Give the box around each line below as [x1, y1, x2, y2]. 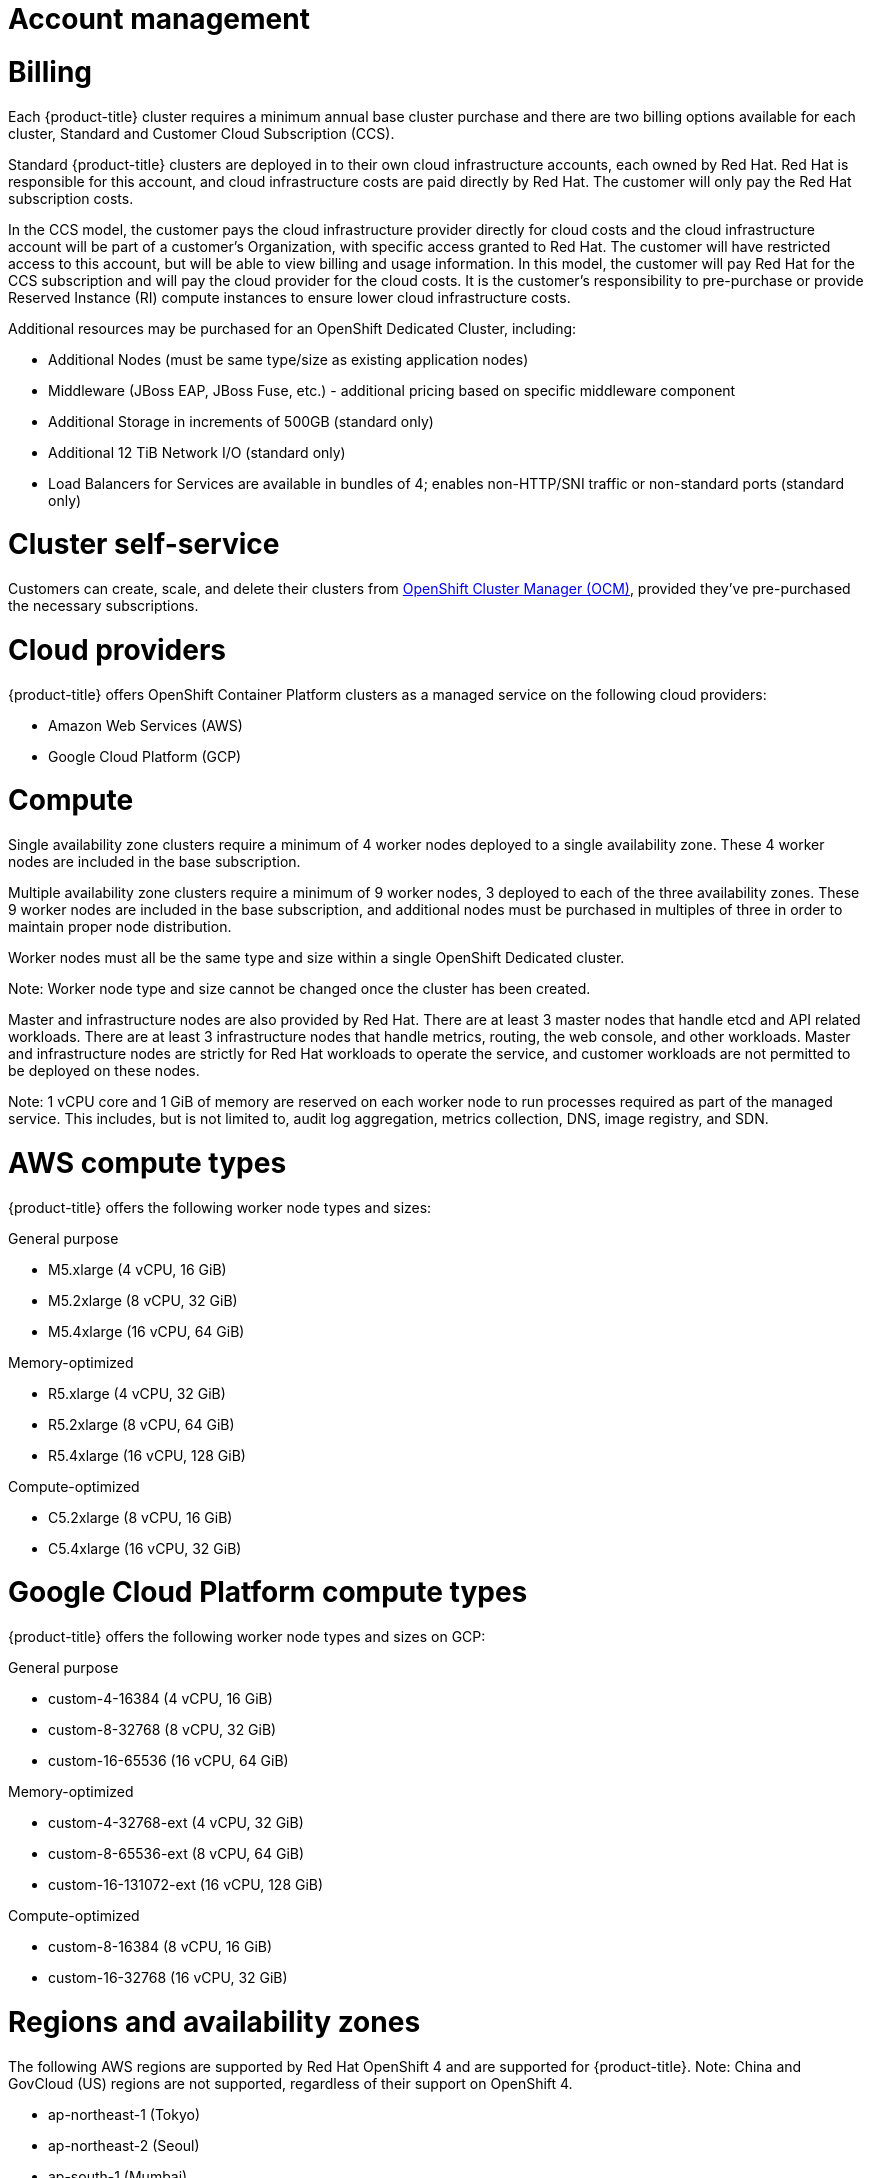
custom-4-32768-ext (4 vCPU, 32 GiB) [48, 1814, 304, 1831]
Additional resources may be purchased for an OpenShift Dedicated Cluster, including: [8, 319, 577, 337]
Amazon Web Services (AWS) [48, 716, 243, 734]
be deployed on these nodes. [8, 1062, 200, 1079]
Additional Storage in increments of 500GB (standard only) [48, 412, 434, 430]
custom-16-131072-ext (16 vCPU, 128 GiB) [48, 1876, 324, 1893]
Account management [8, 2, 310, 36]
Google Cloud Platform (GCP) [48, 747, 242, 765]
